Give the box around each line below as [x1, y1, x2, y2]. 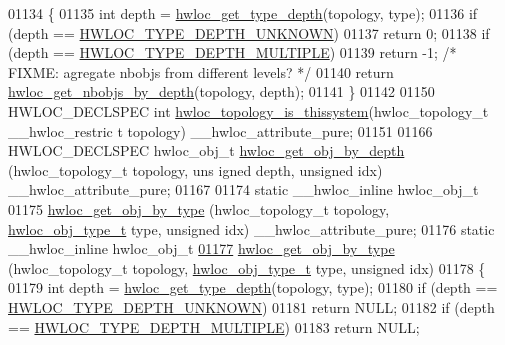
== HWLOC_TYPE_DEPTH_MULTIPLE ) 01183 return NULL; [8, 316, 420, 337]
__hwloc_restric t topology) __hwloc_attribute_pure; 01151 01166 [8, 120, 433, 141]
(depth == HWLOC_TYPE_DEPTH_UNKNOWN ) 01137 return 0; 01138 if [8, 22, 490, 43]
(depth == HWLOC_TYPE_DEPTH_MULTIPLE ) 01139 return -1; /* [8, 42, 457, 63]
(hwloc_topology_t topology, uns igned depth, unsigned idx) [8, 159, 383, 180]
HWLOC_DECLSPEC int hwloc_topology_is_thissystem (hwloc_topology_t [8, 100, 489, 121]
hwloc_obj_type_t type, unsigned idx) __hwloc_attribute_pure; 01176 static [8, 218, 495, 239]
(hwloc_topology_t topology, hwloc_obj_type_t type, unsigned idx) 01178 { [8, 257, 486, 278]
